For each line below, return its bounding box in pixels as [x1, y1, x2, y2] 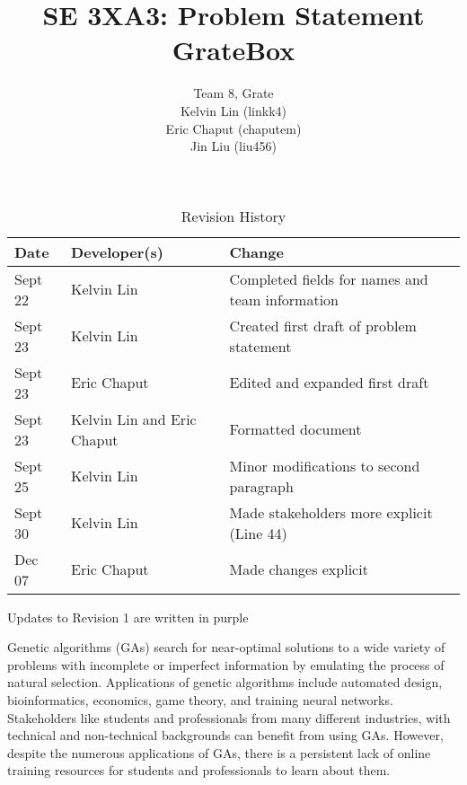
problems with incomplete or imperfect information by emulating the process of [7, 655, 445, 674]
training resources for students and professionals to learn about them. [7, 761, 391, 780]
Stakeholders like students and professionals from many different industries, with [7, 708, 451, 727]
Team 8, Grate [193, 84, 274, 102]
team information [229, 288, 339, 310]
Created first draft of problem [229, 314, 417, 336]
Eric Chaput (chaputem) [165, 119, 302, 137]
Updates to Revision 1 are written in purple [7, 607, 249, 626]
